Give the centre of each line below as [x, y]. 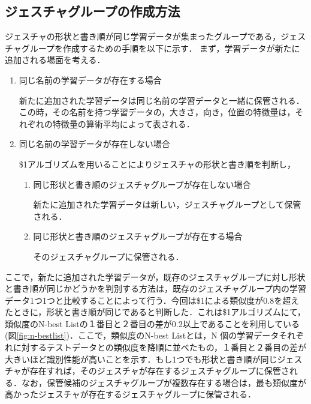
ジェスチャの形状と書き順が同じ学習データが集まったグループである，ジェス [155, 36]
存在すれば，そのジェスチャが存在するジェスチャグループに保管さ [159, 371]
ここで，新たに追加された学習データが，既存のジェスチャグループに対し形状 [155, 276]
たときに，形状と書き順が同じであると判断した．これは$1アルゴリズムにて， [155, 312]
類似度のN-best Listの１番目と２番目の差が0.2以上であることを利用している [153, 323]
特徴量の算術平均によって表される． [123, 123]
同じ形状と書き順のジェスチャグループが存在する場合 [138, 236]
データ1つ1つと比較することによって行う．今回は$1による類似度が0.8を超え [152, 300]
